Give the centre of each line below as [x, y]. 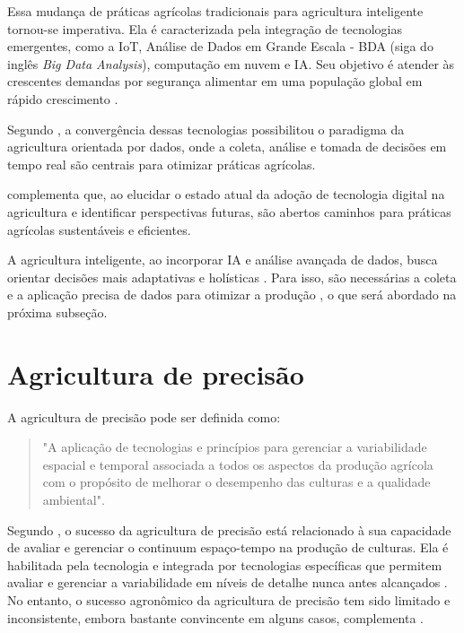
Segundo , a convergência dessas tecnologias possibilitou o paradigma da [206, 129]
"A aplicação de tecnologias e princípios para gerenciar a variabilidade [235, 447]
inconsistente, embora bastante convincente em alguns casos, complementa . [216, 617]
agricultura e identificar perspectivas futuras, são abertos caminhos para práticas [229, 211]
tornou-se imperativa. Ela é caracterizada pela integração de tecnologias [205, 28]
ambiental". [74, 499]
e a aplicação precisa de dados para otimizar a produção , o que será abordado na [232, 295]
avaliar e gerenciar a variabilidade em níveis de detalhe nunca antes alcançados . [228, 582]
